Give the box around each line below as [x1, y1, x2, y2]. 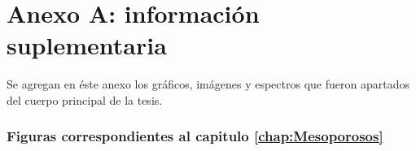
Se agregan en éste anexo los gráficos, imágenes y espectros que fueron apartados [7, 75, 409, 93]
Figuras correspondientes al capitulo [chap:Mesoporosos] [7, 126, 383, 146]
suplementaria [7, 28, 167, 62]
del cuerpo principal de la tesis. [7, 91, 163, 108]
